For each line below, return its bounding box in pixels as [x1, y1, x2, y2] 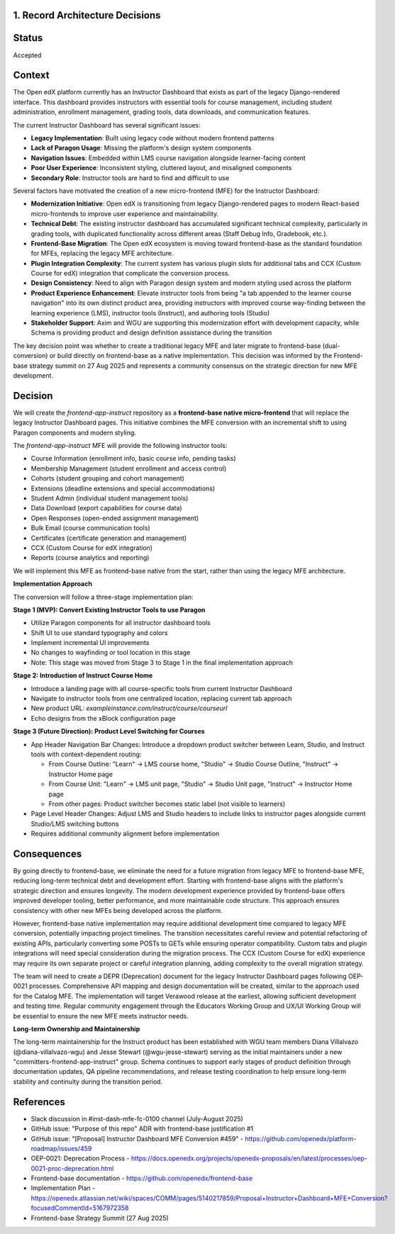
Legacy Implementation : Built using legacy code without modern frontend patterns [30, 134, 274, 142]
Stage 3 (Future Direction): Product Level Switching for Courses [13, 727, 205, 736]
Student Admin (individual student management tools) [30, 494, 189, 503]
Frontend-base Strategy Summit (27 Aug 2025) [30, 1213, 169, 1222]
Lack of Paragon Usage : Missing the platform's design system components [30, 144, 252, 152]
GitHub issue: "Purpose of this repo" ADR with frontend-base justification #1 [30, 1124, 254, 1133]
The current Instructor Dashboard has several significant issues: [13, 120, 201, 129]
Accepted [13, 50, 42, 60]
